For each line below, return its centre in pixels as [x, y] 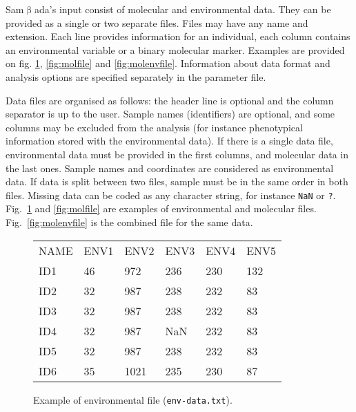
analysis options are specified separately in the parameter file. [136, 76]
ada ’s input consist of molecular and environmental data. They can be [183, 9]
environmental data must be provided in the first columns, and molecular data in [177, 154]
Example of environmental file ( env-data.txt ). [133, 399]
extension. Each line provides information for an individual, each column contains [178, 36]
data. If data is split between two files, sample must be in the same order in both [177, 181]
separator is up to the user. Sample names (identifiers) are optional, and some [170, 114]
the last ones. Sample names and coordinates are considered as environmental [170, 168]
